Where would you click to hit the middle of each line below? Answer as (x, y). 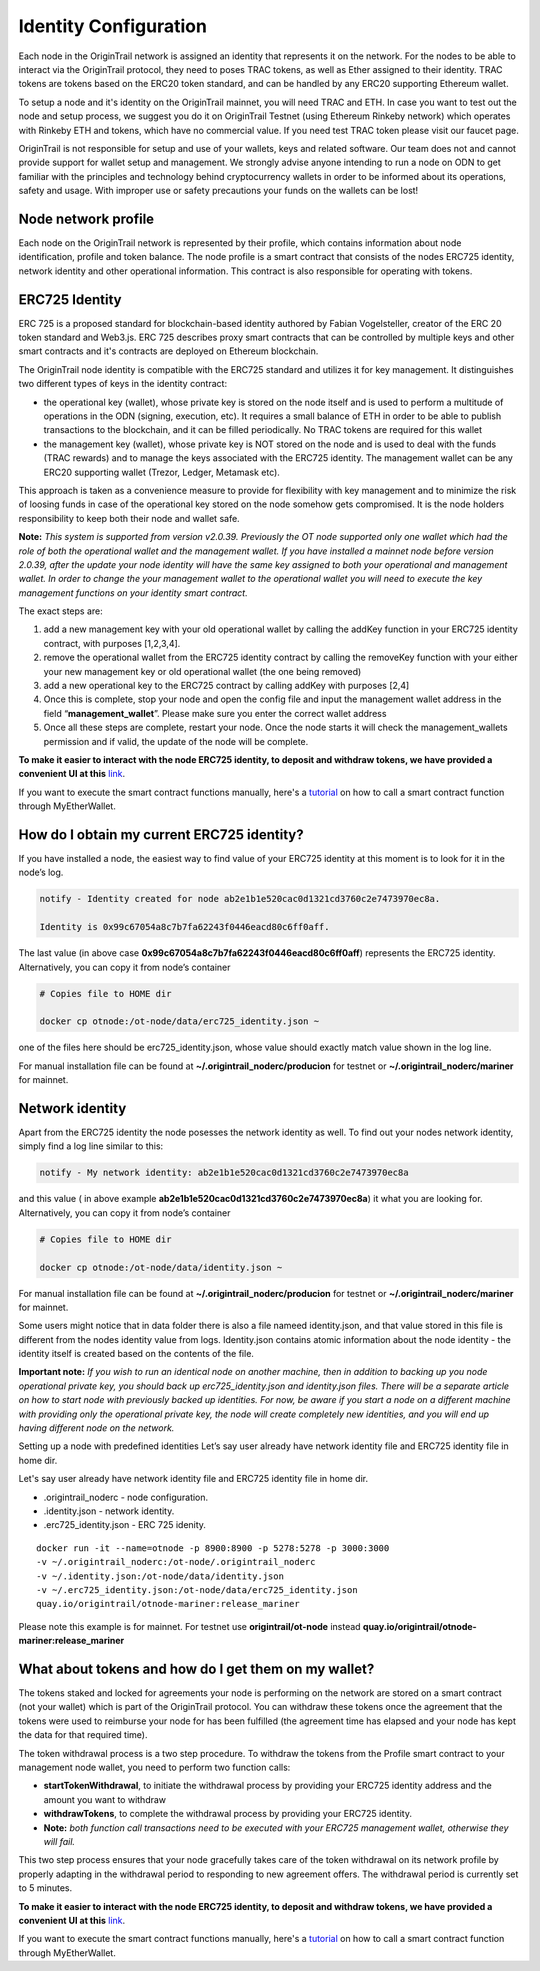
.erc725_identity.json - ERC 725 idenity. (125, 1525)
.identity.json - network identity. (109, 1511)
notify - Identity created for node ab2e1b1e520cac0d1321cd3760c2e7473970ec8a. (240, 899)
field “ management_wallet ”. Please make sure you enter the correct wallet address (215, 713)
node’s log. (41, 872)
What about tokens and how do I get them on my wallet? (196, 1668)
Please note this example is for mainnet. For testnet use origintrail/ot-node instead (189, 1626)
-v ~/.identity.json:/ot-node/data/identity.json (160, 1576)
